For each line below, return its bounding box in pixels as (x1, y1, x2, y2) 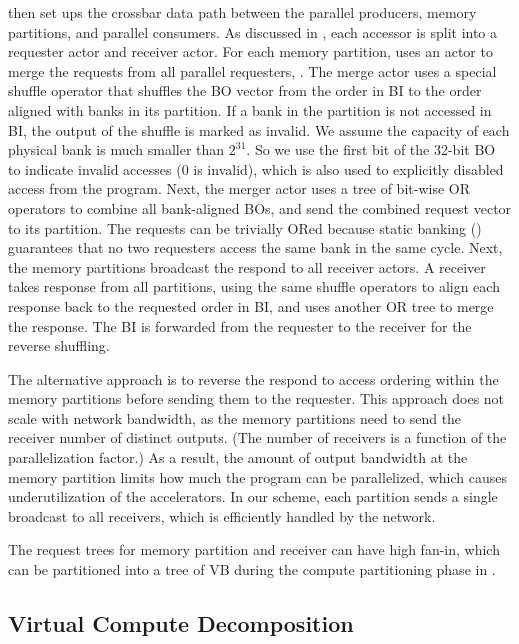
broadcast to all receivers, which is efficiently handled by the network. (8, 505, 436, 526)
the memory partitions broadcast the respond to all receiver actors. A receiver (8, 256, 486, 277)
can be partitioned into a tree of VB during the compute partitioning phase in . (8, 559, 496, 580)
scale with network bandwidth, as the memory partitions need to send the (8, 407, 462, 428)
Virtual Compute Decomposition (8, 608, 354, 639)
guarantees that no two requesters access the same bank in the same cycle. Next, (8, 237, 503, 258)
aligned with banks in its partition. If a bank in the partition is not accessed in (8, 99, 492, 120)
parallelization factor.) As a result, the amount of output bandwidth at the (8, 447, 468, 468)
